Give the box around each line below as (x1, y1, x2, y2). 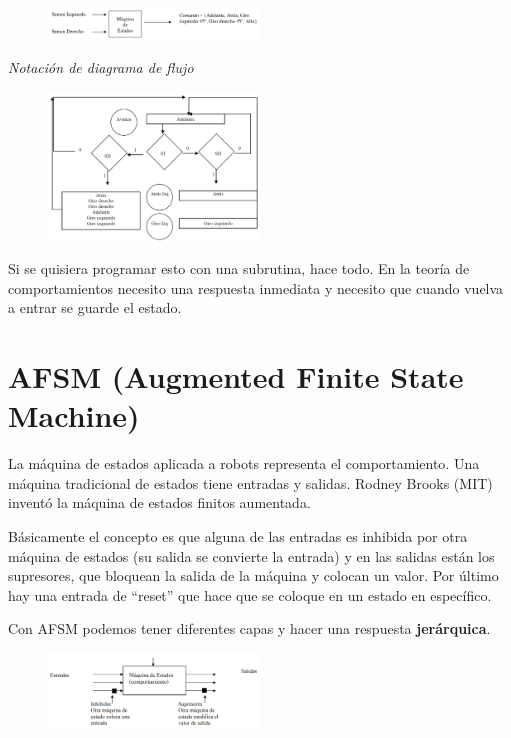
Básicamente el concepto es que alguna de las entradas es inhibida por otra (8, 525, 468, 546)
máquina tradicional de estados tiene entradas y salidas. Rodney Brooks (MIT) (8, 472, 493, 493)
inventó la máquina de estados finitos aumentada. (8, 492, 311, 513)
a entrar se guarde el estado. (8, 297, 182, 318)
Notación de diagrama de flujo (8, 57, 194, 78)
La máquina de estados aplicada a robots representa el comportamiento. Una (8, 453, 480, 474)
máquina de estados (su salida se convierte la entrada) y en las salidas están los (8, 545, 495, 566)
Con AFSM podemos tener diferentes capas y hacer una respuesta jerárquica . (8, 618, 491, 639)
